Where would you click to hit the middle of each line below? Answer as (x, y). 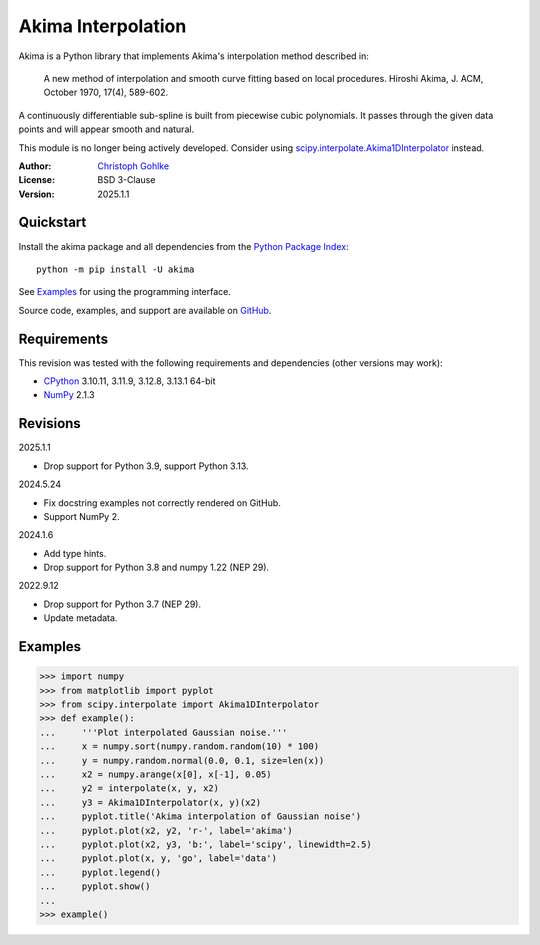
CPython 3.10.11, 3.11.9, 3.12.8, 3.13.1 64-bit (129, 381)
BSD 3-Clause (126, 180)
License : (36, 180)
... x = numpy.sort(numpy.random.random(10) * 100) (179, 746)
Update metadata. (80, 618)
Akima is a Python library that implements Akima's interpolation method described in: (194, 56)
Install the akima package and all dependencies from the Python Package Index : (183, 246)
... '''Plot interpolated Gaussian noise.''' (163, 732)
